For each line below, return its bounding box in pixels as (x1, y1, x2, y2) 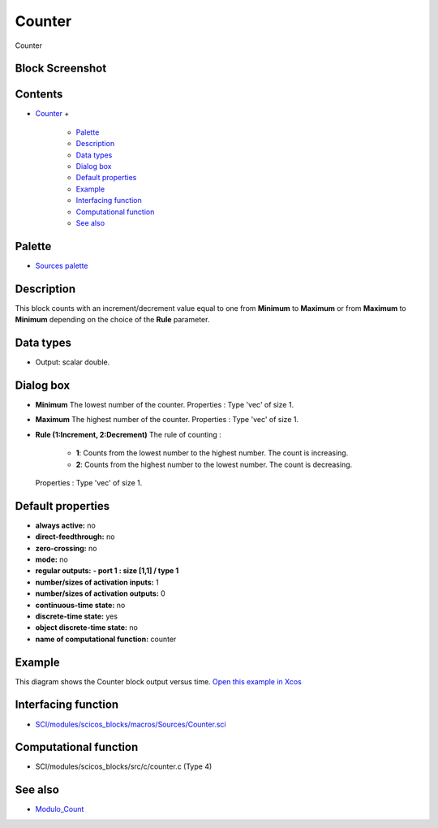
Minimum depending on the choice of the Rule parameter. (15, 315, 210, 325)
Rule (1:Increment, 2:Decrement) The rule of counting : (35, 429, 222, 439)
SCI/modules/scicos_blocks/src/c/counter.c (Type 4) (35, 761, 213, 771)
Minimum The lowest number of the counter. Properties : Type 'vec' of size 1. (35, 400, 294, 409)
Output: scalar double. (35, 357, 110, 367)
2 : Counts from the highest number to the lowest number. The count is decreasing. (75, 459, 353, 469)
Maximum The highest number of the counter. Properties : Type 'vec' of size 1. (35, 415, 299, 425)
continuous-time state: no (35, 600, 126, 610)
